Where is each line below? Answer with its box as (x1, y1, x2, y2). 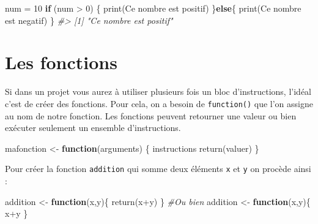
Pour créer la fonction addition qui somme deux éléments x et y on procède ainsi (5, 162, 311, 175)
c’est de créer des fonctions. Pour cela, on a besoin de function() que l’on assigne (5, 97, 313, 110)
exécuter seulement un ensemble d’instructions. (5, 121, 181, 134)
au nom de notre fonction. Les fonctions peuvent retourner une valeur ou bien (5, 109, 297, 122)
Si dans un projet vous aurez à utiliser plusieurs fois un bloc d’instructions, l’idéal (5, 85, 311, 98)
